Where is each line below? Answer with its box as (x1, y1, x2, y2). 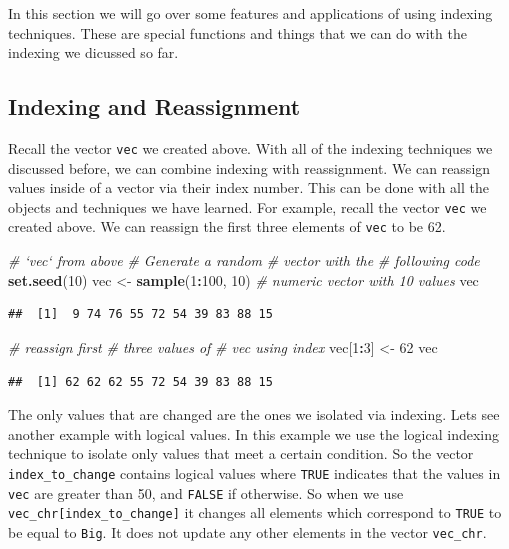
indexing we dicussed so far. (8, 42, 179, 63)
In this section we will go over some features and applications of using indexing (8, 3, 493, 23)
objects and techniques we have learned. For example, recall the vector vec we (8, 196, 487, 217)
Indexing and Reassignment (8, 91, 301, 122)
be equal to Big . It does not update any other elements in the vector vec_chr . (8, 521, 487, 542)
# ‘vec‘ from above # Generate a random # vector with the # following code (8, 250, 480, 271)
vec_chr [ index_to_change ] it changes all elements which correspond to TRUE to (8, 502, 502, 523)
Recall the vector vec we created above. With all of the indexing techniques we (8, 137, 493, 158)
